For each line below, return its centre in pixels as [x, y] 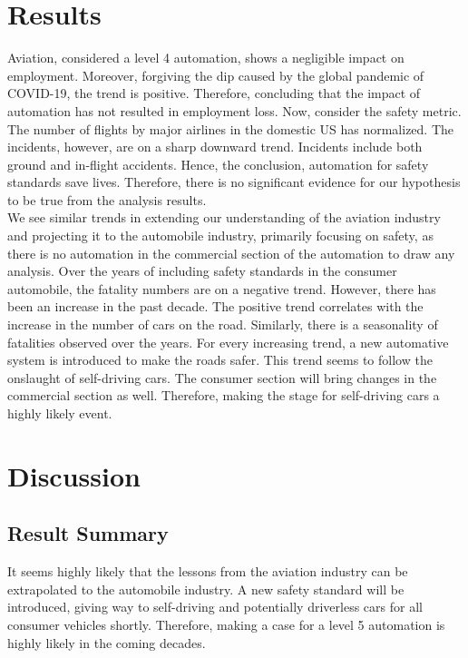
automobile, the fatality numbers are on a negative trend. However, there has [222, 288]
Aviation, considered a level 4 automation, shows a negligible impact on [206, 58]
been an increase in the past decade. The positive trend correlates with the [215, 306]
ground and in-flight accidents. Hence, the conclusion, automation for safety [218, 164]
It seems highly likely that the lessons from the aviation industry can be [208, 571]
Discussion [74, 475]
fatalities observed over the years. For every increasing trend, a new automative [228, 342]
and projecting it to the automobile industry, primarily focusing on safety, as [220, 236]
